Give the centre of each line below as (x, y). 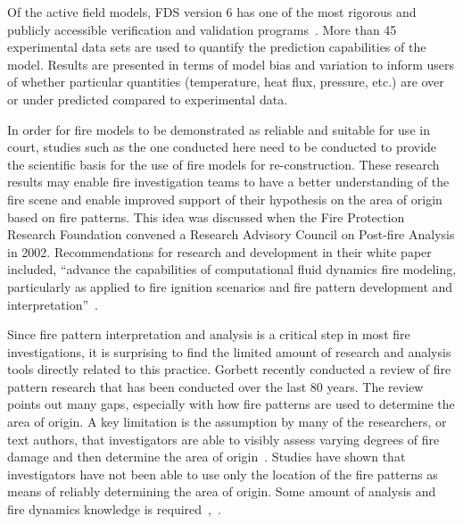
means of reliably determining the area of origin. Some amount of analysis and (222, 491)
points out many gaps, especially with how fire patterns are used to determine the (231, 404)
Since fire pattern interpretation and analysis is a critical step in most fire (209, 334)
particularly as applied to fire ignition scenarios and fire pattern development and (230, 286)
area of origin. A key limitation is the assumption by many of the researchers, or (227, 422)
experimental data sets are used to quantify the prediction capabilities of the (217, 47)
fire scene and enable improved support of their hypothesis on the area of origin (225, 199)
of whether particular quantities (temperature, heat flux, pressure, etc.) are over (226, 82)
